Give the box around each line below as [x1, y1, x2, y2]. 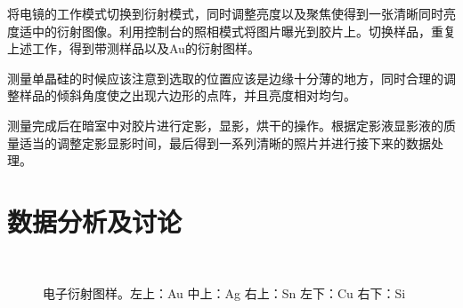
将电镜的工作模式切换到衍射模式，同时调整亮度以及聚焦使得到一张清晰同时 [7, 4, 443, 22]
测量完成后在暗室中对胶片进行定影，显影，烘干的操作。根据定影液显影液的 [7, 115, 443, 134]
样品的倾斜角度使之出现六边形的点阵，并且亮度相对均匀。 [19, 86, 356, 105]
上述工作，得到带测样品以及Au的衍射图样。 [7, 39, 260, 58]
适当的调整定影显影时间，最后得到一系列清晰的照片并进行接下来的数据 [19, 133, 431, 152]
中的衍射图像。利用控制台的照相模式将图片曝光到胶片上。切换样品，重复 [31, 21, 456, 40]
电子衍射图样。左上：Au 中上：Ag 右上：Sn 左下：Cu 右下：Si [43, 284, 406, 303]
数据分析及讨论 [7, 202, 183, 239]
